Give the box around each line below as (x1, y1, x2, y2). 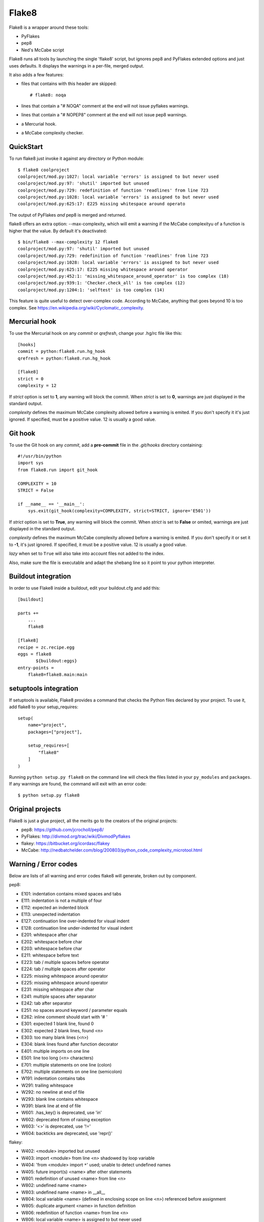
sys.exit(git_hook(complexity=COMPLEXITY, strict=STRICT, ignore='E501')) (27, 508, 211, 514)
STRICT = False (18, 488, 54, 493)
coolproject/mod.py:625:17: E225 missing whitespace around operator (18, 266, 188, 272)
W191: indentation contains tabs (21, 1075, 86, 1081)
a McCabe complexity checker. (21, 130, 84, 136)
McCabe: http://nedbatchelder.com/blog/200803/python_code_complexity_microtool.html (21, 847, 202, 853)
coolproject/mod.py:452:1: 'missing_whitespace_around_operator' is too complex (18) (18, 274, 229, 279)
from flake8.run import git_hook (18, 467, 98, 473)
